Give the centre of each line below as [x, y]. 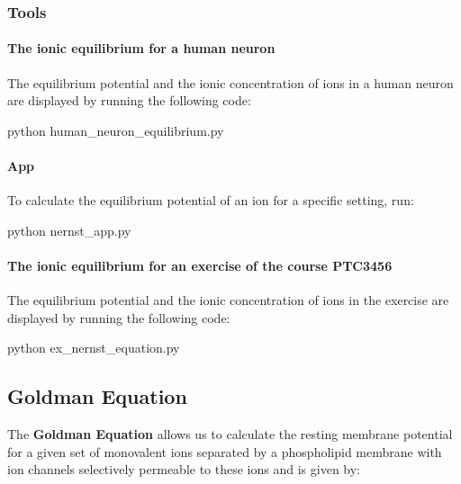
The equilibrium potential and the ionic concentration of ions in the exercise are [228, 300]
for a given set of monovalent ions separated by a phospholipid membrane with [225, 451]
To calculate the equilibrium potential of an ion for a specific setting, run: [211, 200]
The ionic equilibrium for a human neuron [141, 48]
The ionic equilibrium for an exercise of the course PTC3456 [200, 265]
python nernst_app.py [69, 230]
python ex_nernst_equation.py [94, 348]
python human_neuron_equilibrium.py [116, 130]
